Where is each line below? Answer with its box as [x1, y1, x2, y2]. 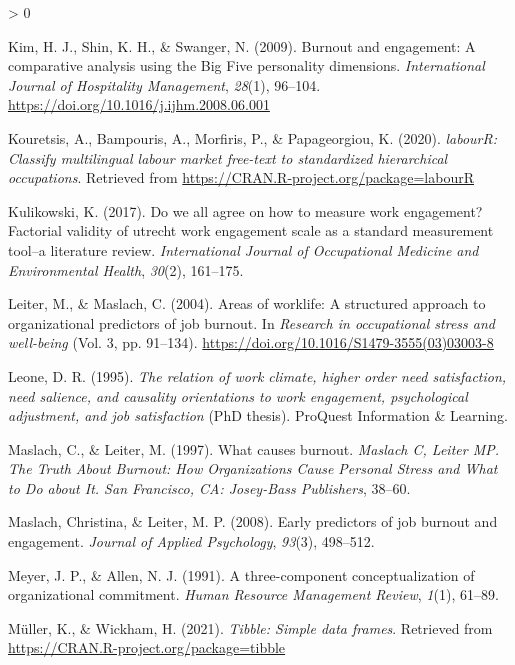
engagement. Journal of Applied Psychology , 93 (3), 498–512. [8, 531, 375, 552]
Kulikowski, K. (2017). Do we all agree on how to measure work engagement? [8, 200, 483, 221]
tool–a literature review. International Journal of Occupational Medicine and [8, 239, 479, 260]
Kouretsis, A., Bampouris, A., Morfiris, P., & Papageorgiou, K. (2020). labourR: [8, 127, 498, 148]
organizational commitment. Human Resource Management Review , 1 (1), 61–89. [8, 584, 499, 605]
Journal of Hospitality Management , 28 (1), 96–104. [8, 74, 321, 95]
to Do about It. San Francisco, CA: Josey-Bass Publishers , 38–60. [8, 477, 411, 498]
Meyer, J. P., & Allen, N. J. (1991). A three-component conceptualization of [8, 564, 475, 585]
